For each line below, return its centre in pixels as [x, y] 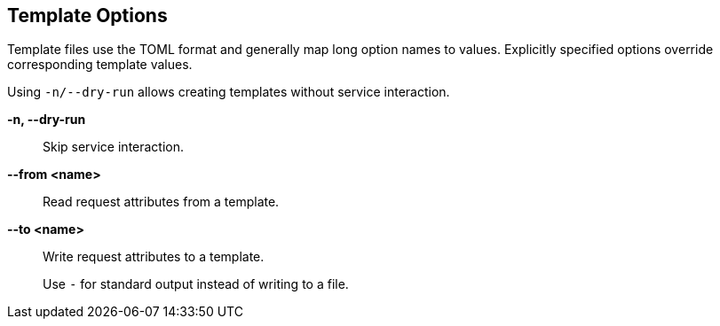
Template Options [87, 16]
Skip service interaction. [114, 147]
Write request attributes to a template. [154, 257]
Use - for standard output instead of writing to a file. [196, 284]
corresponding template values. [100, 65]
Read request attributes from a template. [161, 202]
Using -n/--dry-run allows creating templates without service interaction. [229, 92]
